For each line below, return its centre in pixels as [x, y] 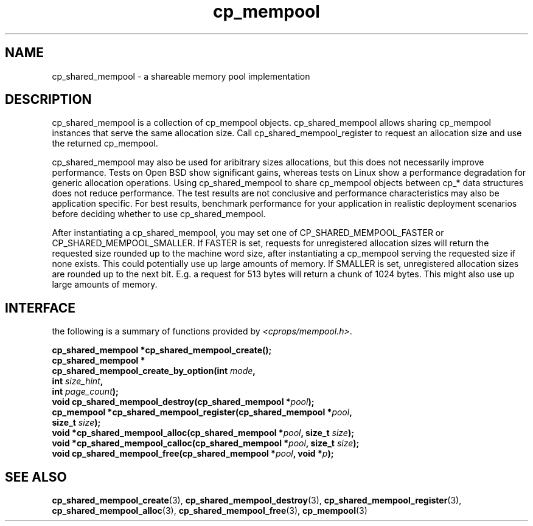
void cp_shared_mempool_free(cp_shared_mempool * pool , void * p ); [193, 454]
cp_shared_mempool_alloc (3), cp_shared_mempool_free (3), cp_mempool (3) [210, 511]
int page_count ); [85, 392]
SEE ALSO [36, 477]
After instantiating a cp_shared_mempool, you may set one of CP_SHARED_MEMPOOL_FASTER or [248, 233]
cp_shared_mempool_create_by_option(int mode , [154, 371]
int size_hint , [78, 381]
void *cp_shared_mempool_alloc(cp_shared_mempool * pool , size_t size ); [203, 433]
